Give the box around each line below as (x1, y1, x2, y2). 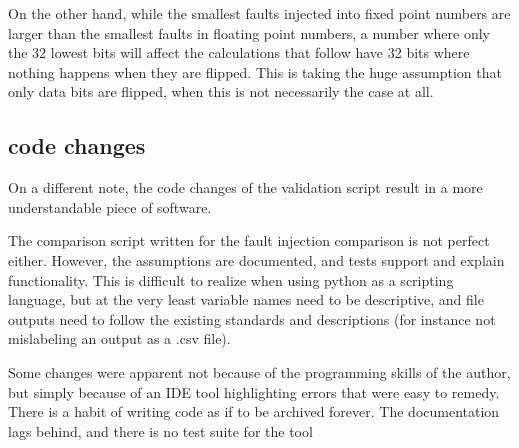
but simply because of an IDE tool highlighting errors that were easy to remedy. (8, 381, 500, 402)
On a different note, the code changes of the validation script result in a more (8, 177, 483, 198)
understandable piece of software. (8, 196, 212, 217)
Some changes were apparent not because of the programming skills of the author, (8, 361, 511, 382)
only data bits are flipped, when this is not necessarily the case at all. (8, 81, 434, 102)
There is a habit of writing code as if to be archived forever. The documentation (8, 401, 500, 422)
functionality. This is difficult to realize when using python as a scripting (8, 269, 454, 290)
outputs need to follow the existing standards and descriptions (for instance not (8, 308, 496, 329)
